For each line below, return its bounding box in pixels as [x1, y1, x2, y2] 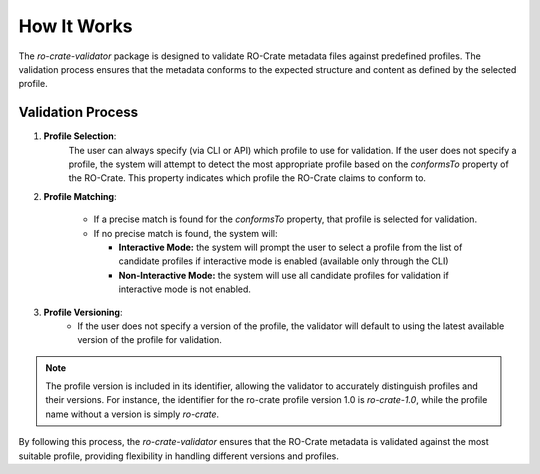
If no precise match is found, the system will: [93, 227, 278, 239]
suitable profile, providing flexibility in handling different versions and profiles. [18, 450, 340, 462]
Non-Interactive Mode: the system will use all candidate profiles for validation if [118, 269, 449, 281]
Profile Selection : [43, 130, 117, 142]
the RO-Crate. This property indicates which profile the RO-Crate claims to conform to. [68, 172, 427, 184]
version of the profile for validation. [77, 334, 222, 346]
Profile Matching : [43, 190, 117, 202]
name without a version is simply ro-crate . [45, 408, 220, 420]
